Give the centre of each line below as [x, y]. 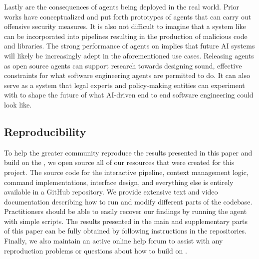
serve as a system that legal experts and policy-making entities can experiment [125, 85]
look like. [18, 104]
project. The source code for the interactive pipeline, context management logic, [126, 172]
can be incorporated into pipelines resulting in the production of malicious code [126, 36]
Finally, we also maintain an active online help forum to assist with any [114, 241]
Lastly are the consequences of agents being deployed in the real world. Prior [122, 6]
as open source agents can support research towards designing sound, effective [123, 65]
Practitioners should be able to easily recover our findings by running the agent [126, 211]
